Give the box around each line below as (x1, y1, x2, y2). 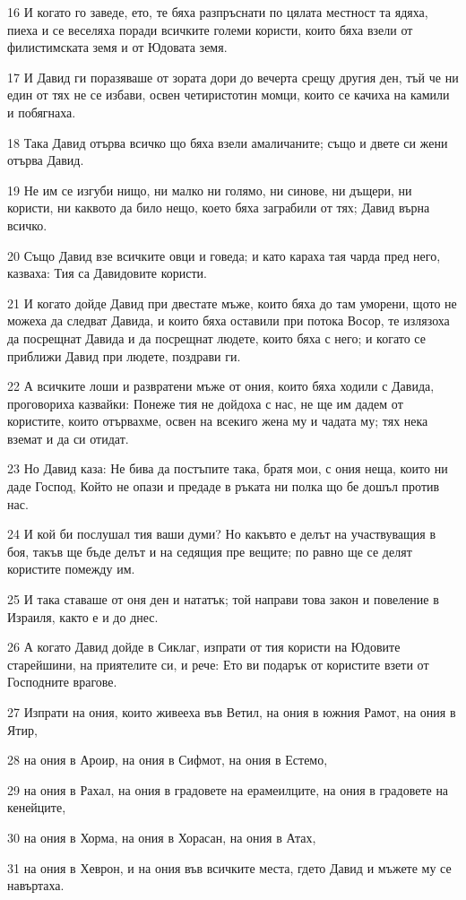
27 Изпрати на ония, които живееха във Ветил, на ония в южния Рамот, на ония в (7, 703, 456, 721)
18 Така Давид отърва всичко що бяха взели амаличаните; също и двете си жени (7, 133, 448, 151)
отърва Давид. (7, 151, 84, 169)
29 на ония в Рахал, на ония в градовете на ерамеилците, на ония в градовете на (7, 780, 449, 799)
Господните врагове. (7, 672, 117, 691)
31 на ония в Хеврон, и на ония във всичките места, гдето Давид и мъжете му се (7, 858, 452, 877)
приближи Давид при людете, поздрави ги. (7, 346, 241, 365)
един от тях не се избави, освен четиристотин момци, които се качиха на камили (7, 85, 450, 104)
